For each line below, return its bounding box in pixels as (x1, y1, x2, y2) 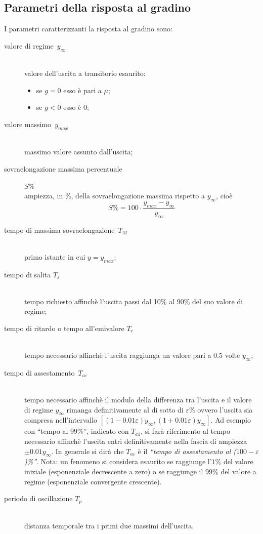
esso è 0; (63, 102, 89, 112)
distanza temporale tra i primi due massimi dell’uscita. (24, 520, 194, 531)
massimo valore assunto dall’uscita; (24, 146, 133, 157)
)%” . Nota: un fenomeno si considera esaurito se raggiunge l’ (24, 456, 212, 467)
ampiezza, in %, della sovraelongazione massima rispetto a (24, 190, 205, 201)
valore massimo (4, 118, 52, 129)
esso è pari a (63, 85, 102, 95)
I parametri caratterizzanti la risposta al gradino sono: (4, 23, 172, 34)
